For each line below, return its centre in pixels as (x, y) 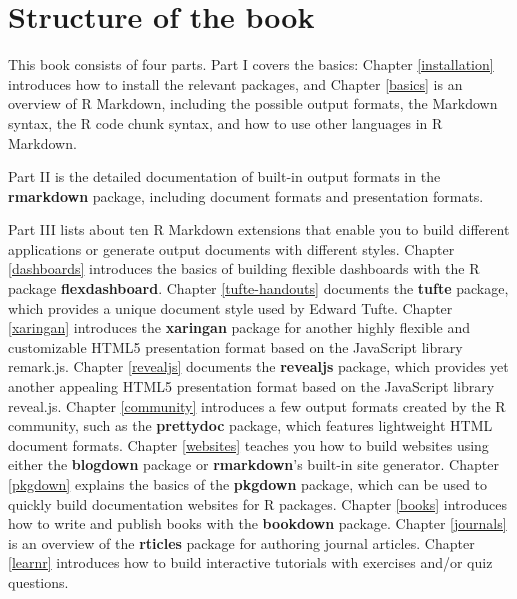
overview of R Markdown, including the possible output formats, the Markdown (253, 103)
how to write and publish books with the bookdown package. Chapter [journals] (257, 523)
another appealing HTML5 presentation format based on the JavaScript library (251, 386)
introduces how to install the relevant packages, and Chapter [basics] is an (235, 83)
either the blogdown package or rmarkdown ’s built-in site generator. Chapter (253, 464)
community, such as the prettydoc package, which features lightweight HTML (250, 425)
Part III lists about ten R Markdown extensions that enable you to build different (259, 229)
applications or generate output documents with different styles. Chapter (231, 248)
